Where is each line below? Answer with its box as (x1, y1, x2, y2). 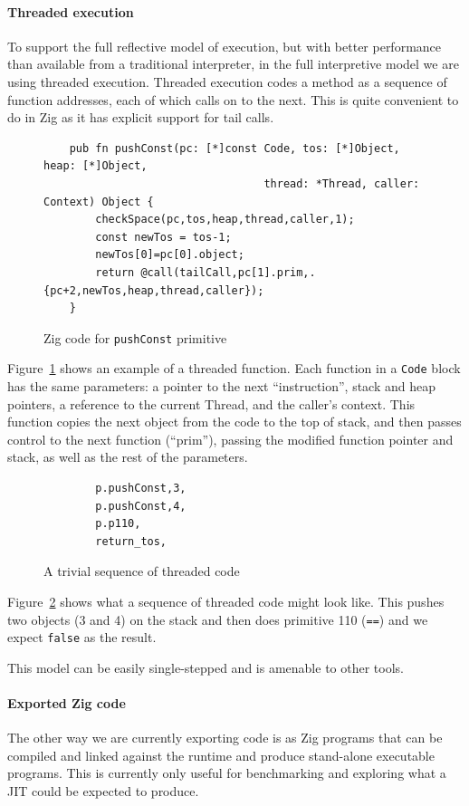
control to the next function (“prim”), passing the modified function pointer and (7, 429, 454, 448)
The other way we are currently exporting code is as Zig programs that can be (7, 728, 443, 747)
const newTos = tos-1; (95, 230, 232, 244)
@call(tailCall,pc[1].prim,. (140, 265, 316, 279)
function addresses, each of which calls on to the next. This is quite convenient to (7, 90, 459, 109)
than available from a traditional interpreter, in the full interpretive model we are (7, 54, 459, 73)
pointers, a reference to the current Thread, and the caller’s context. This (7, 394, 416, 413)
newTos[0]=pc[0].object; (95, 248, 244, 262)
